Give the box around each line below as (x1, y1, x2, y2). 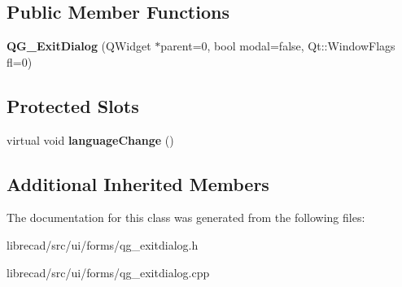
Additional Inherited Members (7, 171, 269, 196)
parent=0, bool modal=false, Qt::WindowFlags (160, 37, 395, 54)
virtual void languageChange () (7, 131, 174, 148)
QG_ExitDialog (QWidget (7, 37, 151, 54)
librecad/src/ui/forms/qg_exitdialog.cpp (7, 263, 210, 280)
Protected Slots (7, 93, 139, 118)
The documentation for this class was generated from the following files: (7, 209, 365, 226)
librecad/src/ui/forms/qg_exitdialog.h (7, 236, 199, 253)
